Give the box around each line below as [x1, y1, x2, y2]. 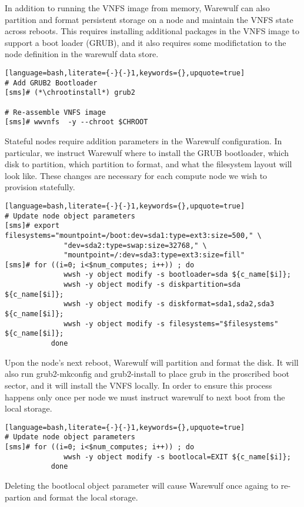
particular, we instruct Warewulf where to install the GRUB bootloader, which [5, 146, 289, 158]
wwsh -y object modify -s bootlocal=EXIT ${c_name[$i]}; [64, 452, 291, 461]
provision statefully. [5, 181, 75, 193]
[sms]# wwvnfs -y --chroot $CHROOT [5, 118, 148, 127]
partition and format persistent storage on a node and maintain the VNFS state [5, 13, 293, 25]
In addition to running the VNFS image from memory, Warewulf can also [5, 2, 270, 14]
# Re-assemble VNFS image [5, 108, 106, 117]
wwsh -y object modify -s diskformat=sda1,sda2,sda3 [64, 300, 275, 309]
